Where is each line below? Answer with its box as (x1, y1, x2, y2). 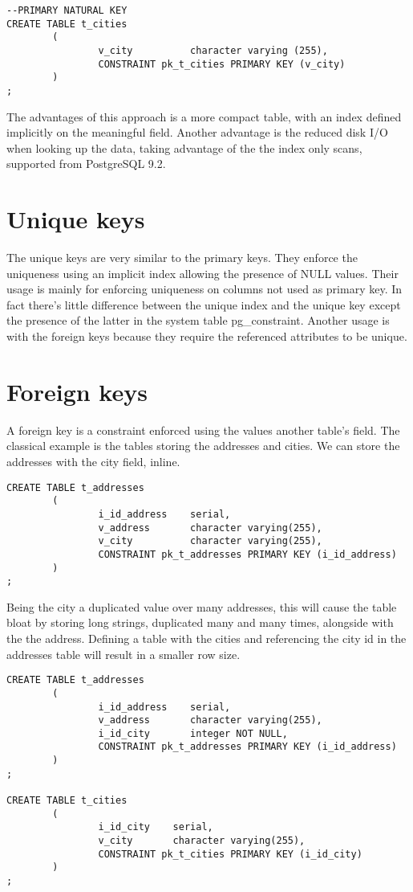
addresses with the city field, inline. (6, 452, 180, 469)
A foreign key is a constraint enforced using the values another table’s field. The (6, 421, 400, 438)
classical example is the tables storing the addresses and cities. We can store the (6, 437, 400, 454)
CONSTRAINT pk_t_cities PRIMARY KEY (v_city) (98, 58, 346, 70)
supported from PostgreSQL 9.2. (6, 155, 166, 172)
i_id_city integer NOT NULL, (98, 727, 288, 739)
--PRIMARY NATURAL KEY (6, 5, 128, 16)
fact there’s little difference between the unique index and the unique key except (6, 296, 401, 313)
